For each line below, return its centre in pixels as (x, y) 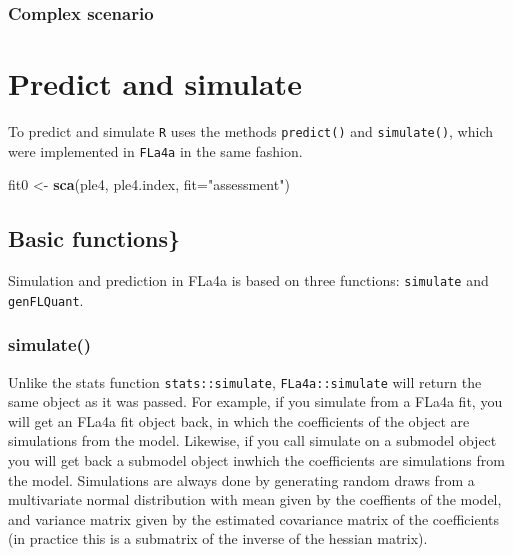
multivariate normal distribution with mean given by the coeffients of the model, (255, 499)
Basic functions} (94, 238)
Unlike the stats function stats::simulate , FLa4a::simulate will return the (245, 381)
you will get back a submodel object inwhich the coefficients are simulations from (256, 460)
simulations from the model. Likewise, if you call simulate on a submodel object (252, 440)
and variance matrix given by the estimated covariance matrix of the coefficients (254, 518)
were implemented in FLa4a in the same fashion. (155, 150)
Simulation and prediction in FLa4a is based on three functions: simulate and (248, 280)
